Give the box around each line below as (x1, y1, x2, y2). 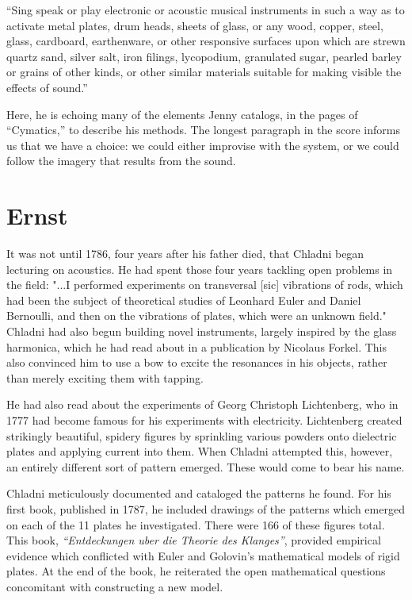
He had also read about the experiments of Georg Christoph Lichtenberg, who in (6, 396, 399, 413)
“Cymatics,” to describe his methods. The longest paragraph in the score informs (6, 121, 400, 138)
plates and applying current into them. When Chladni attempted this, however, (6, 443, 393, 460)
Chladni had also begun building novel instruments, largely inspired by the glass (6, 323, 397, 340)
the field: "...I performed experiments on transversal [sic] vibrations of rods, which (6, 276, 403, 293)
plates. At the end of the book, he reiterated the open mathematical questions (6, 563, 386, 579)
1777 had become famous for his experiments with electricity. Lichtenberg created (6, 412, 402, 428)
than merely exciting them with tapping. (6, 369, 204, 386)
